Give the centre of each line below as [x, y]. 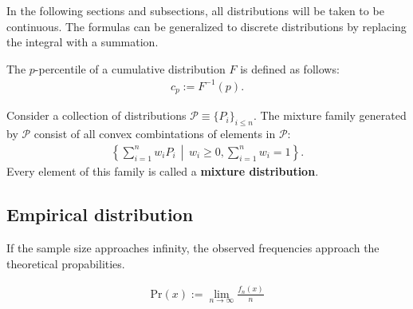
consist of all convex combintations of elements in [155, 134]
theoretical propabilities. [66, 263]
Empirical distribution [100, 214]
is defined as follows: [290, 68]
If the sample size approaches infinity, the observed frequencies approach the [193, 248]
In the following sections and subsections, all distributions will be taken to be [195, 10]
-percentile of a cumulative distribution [130, 68]
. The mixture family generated [330, 115]
